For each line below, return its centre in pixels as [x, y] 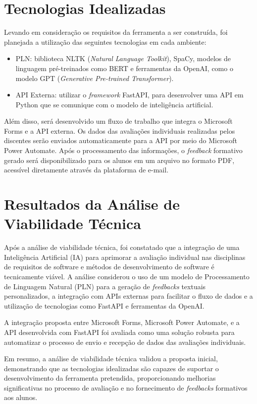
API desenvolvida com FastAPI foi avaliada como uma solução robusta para [119, 332]
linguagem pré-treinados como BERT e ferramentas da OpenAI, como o [124, 68]
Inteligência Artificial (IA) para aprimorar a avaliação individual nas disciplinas [125, 257]
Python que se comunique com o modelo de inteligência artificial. [114, 104]
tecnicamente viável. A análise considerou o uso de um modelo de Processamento [127, 276]
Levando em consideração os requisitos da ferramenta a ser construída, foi [116, 32]
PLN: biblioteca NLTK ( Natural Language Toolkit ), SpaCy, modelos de [123, 58]
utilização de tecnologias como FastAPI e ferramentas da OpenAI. [104, 305]
